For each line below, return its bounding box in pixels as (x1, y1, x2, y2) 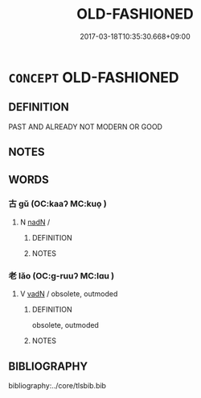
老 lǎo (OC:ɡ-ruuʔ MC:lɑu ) (8, 270, 115, 281)
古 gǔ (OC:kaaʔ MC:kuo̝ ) (8, 199, 107, 210)
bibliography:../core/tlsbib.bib (8, 380, 107, 390)
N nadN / (19, 217, 51, 227)
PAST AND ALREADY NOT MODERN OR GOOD (8, 122, 163, 132)
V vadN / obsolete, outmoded (19, 289, 118, 299)
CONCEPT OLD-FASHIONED (8, 68, 179, 86)
